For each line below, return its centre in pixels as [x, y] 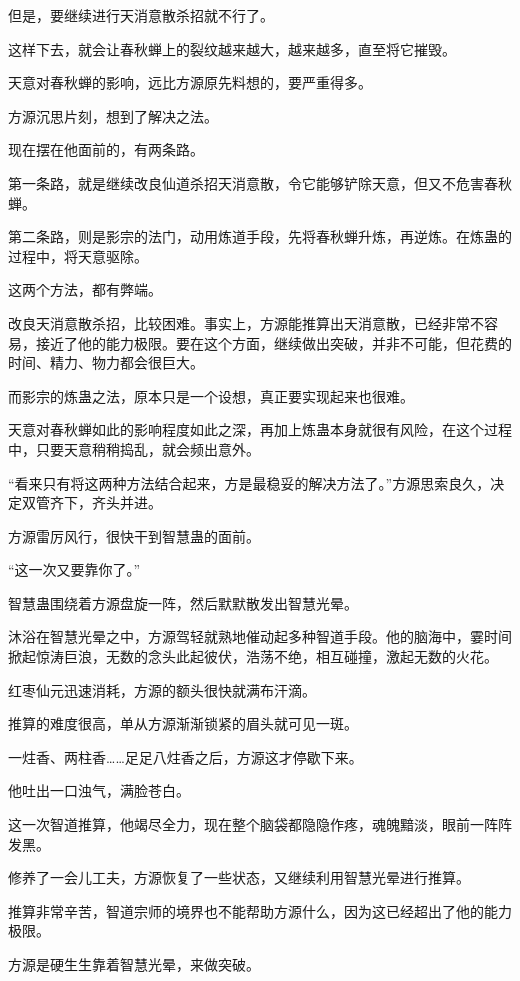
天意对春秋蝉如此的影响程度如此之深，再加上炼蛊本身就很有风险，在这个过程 [260, 429]
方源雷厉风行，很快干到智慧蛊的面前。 [134, 535]
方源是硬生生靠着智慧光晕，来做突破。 [134, 964]
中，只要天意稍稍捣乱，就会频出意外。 [134, 448]
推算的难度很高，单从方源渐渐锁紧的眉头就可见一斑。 [183, 723]
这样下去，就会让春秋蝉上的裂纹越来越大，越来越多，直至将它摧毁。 [232, 48]
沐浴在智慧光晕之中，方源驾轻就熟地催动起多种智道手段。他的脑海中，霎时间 [260, 636]
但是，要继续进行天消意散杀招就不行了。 [141, 15]
